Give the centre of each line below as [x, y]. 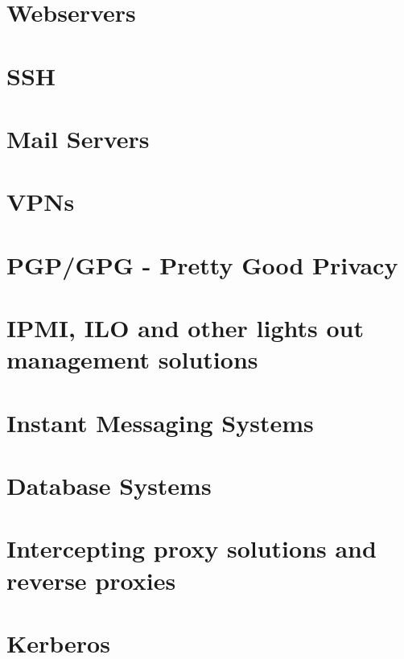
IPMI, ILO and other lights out [185, 328]
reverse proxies [91, 580]
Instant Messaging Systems [160, 422]
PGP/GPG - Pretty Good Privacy [202, 264]
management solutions [132, 359]
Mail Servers [78, 138]
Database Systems [109, 485]
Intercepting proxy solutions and [192, 548]
